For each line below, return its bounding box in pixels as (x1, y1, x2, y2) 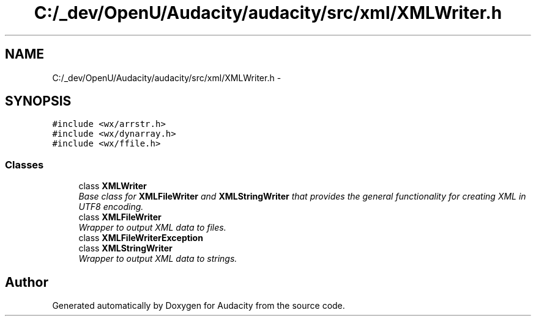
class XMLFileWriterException (78, 233, 203, 243)
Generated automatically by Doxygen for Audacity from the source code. (52, 300, 345, 311)
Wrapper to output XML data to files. (78, 222, 226, 233)
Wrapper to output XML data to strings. (78, 253, 237, 264)
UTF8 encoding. (78, 201, 144, 212)
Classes (5, 158, 44, 171)
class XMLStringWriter (78, 243, 173, 254)
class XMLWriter (78, 181, 147, 192)
